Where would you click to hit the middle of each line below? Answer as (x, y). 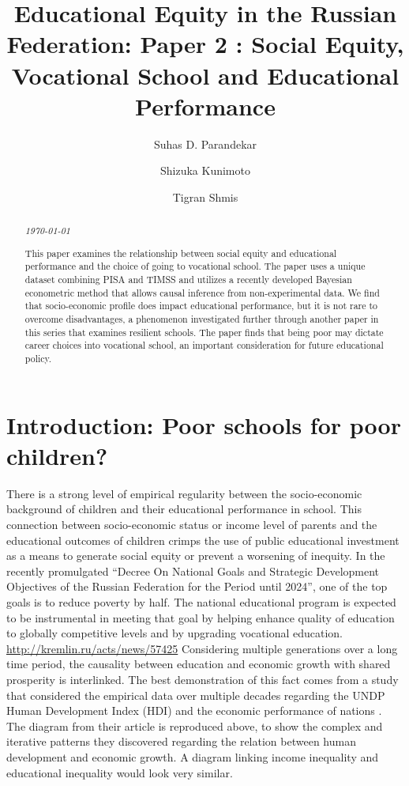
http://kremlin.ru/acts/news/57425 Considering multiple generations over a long (202, 648)
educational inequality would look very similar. (120, 772)
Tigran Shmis (205, 196)
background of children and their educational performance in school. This (184, 509)
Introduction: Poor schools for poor (204, 424)
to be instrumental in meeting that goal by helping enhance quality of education (201, 617)
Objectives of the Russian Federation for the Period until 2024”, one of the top (197, 586)
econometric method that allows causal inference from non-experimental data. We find (202, 292)
